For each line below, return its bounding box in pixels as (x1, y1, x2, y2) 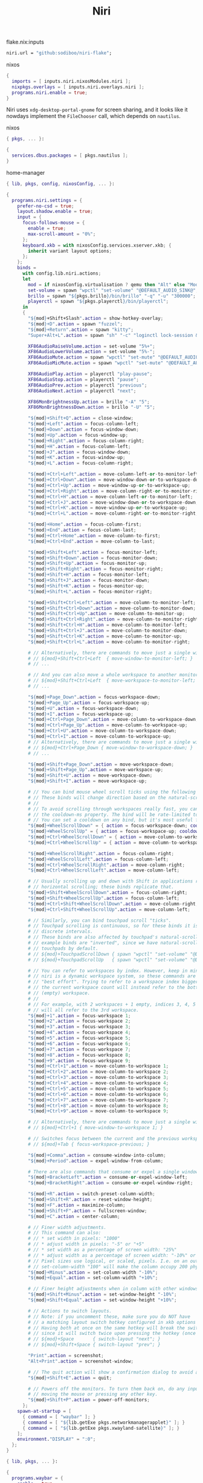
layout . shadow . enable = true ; (17, 209, 94, 215)
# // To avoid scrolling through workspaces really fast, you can (28, 806, 199, 812)
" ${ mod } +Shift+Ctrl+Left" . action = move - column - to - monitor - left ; (28, 599, 196, 605)
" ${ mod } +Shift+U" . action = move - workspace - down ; (28, 772, 153, 778)
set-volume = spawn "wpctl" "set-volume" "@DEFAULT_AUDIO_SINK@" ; (28, 287, 199, 293)
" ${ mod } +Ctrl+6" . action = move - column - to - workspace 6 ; (28, 1091, 169, 1097)
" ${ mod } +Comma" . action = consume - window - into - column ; (28, 1152, 166, 1158)
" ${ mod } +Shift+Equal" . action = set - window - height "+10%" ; (28, 1297, 177, 1303)
